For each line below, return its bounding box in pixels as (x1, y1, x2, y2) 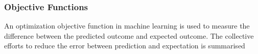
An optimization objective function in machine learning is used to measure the (4, 20, 250, 31)
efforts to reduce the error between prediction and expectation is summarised (4, 40, 245, 51)
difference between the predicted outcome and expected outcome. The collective (4, 30, 254, 41)
